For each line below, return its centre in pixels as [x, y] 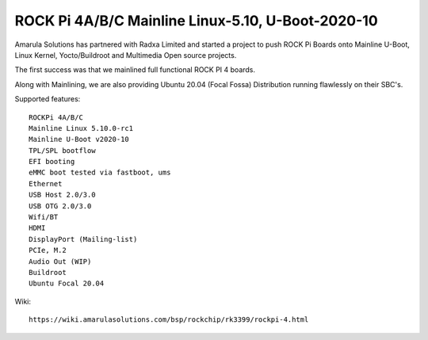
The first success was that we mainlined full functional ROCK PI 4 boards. [135, 70]
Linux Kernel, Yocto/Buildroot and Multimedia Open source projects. [126, 55]
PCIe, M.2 [48, 250]
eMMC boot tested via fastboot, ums [100, 173]
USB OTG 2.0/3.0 [60, 206]
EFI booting [52, 162]
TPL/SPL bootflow [62, 150]
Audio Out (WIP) [60, 261]
